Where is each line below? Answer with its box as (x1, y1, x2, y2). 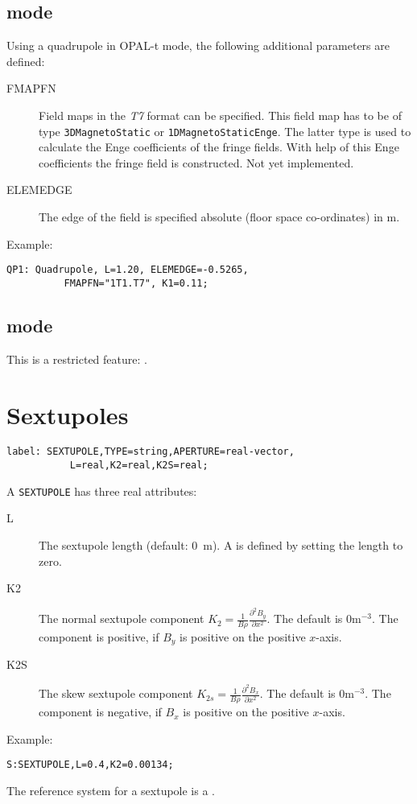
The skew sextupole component (39, 685, 193, 702)
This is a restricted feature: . (6, 350, 147, 367)
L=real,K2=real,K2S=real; (69, 460, 208, 472)
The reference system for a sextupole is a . (6, 781, 215, 798)
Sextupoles (6, 398, 129, 431)
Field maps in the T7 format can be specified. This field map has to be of (39, 106, 402, 123)
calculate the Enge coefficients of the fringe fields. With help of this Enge (39, 138, 399, 155)
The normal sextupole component (39, 610, 204, 627)
